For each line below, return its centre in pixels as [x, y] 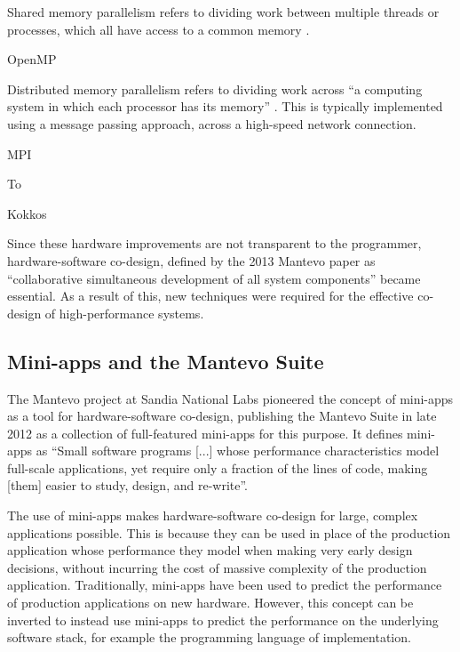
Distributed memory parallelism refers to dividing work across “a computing [215, 89]
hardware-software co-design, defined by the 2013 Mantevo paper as [191, 260]
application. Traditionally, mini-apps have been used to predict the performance [225, 585]
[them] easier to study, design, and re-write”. [128, 485]
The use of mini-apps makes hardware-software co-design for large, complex [213, 515]
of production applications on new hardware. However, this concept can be [210, 603]
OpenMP [32, 59]
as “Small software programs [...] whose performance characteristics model [238, 451]
